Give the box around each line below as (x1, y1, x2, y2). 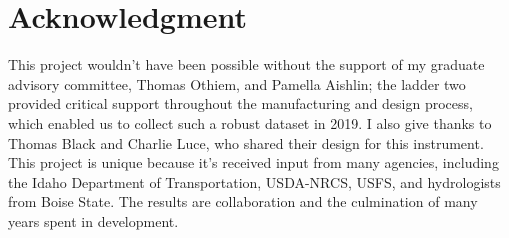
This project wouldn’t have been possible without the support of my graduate (8, 54, 485, 75)
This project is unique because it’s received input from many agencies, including (8, 152, 499, 173)
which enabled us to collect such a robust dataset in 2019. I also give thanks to (8, 112, 492, 133)
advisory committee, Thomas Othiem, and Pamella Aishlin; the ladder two (8, 73, 466, 94)
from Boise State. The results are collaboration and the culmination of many (8, 191, 478, 212)
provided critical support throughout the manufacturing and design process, (8, 93, 473, 114)
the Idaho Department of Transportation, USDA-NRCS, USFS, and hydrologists (8, 171, 501, 192)
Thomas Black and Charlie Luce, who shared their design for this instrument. (8, 132, 484, 153)
